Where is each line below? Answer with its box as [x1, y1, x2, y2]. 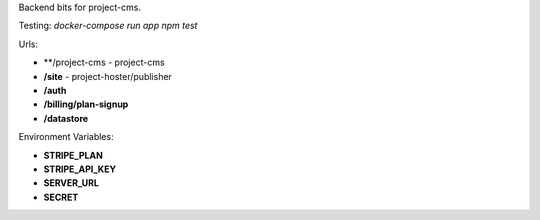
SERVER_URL [43, 177, 100, 189]
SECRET [43, 191, 79, 203]
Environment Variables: [18, 131, 114, 143]
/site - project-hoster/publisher [43, 70, 172, 82]
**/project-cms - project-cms [43, 56, 165, 69]
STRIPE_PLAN [43, 149, 104, 161]
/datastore [43, 112, 89, 124]
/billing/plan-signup [43, 98, 129, 110]
